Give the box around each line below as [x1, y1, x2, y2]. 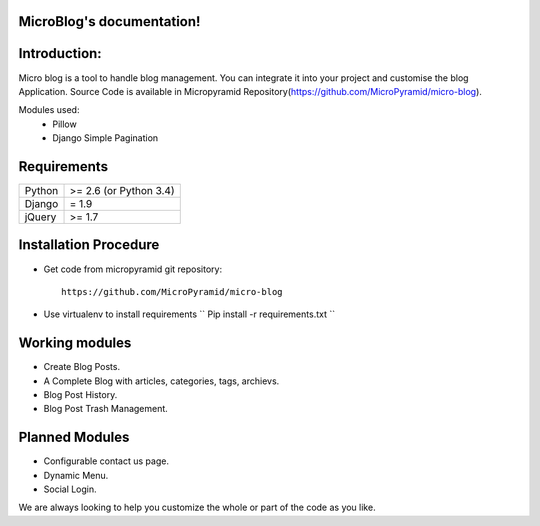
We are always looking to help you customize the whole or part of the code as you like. [18, 501, 376, 514]
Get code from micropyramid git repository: [43, 263, 223, 275]
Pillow [52, 118, 77, 130]
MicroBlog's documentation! [18, 13, 201, 30]
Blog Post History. [43, 388, 118, 400]
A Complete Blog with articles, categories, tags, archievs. [43, 375, 280, 387]
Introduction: [18, 45, 102, 62]
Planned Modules [18, 429, 130, 446]
